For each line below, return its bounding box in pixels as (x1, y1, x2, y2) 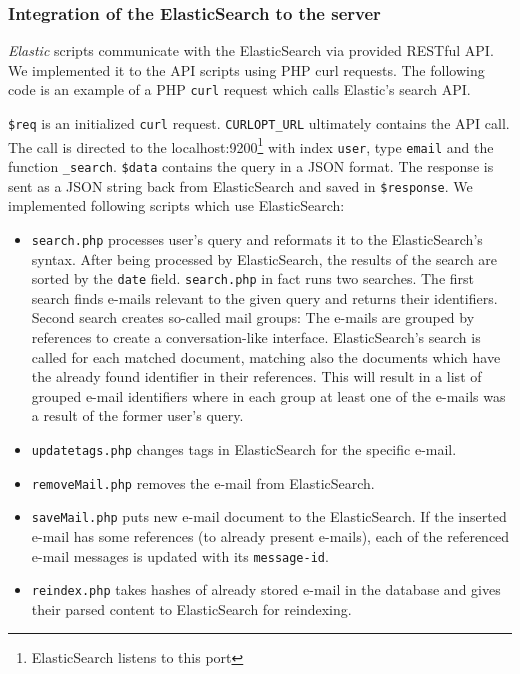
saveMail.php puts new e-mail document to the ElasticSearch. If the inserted (31, 506, 507, 527)
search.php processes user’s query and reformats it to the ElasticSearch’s (31, 228, 483, 249)
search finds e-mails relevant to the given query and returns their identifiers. (31, 287, 498, 308)
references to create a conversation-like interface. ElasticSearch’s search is (31, 327, 481, 348)
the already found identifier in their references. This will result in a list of (31, 366, 482, 387)
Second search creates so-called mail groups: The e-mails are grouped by (31, 307, 475, 328)
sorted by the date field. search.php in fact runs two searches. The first (31, 268, 475, 289)
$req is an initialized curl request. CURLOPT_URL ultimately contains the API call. (8, 113, 510, 134)
